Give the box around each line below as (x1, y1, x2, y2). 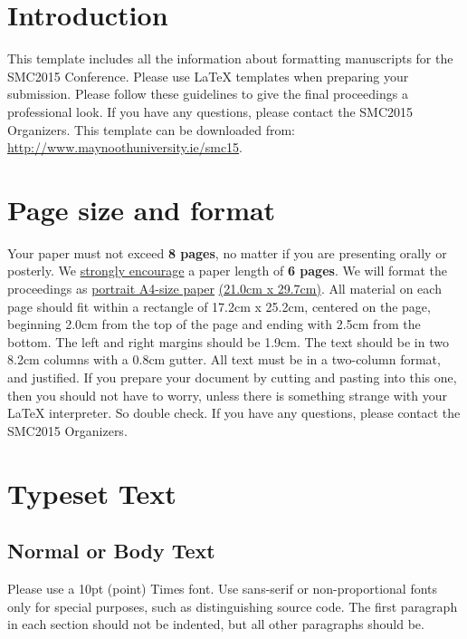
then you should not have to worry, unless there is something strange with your (7, 385, 447, 404)
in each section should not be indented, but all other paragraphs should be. (7, 615, 424, 634)
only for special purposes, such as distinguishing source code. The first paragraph (7, 596, 458, 615)
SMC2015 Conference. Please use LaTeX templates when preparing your (7, 66, 409, 85)
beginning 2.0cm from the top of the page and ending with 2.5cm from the (7, 315, 421, 334)
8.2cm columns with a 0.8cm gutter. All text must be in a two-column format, (7, 350, 441, 369)
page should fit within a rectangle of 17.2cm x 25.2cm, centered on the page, (7, 296, 431, 315)
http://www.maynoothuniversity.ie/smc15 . (7, 138, 243, 157)
